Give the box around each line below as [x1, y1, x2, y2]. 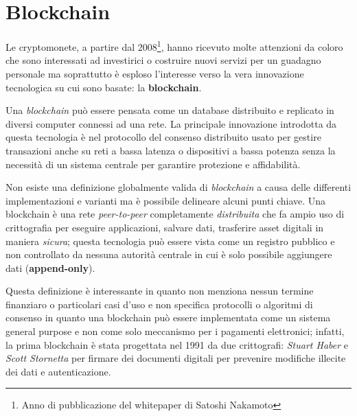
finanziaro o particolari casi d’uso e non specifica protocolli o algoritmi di [5, 297, 313, 311]
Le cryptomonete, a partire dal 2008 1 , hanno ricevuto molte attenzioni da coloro [5, 38, 343, 54]
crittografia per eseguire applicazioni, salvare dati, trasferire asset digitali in [5, 220, 324, 234]
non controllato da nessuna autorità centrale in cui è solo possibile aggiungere [5, 247, 332, 262]
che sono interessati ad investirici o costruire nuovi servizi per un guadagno [5, 53, 321, 67]
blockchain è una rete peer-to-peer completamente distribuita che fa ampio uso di [5, 207, 345, 221]
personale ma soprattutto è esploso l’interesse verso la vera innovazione [5, 66, 304, 80]
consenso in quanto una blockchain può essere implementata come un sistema [5, 310, 331, 325]
